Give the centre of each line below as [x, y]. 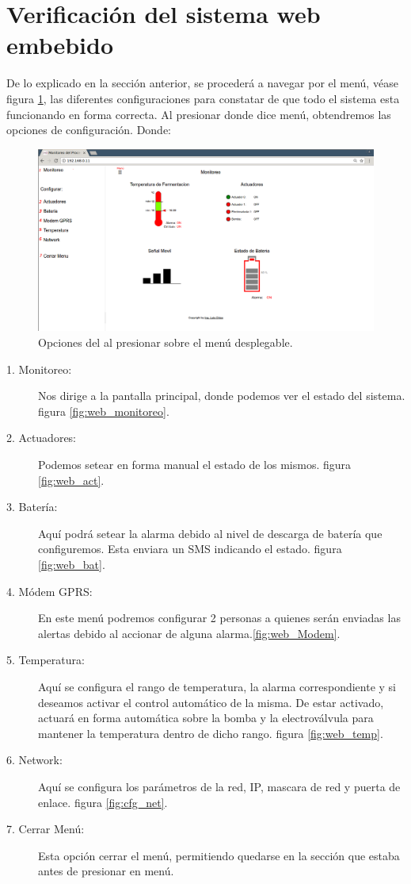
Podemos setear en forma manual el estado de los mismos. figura [195, 465]
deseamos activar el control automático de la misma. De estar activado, [211, 702]
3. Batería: [32, 507]
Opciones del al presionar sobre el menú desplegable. [166, 342]
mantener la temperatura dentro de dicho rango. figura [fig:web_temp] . [211, 733]
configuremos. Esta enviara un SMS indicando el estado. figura [190, 549]
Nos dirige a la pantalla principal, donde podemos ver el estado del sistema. [222, 396]
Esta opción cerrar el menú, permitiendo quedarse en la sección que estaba [219, 855]
